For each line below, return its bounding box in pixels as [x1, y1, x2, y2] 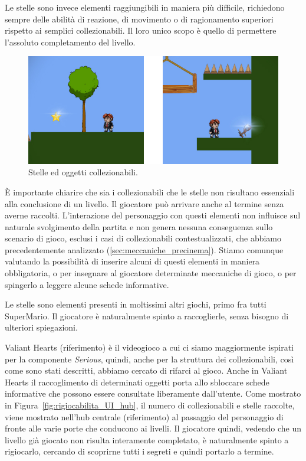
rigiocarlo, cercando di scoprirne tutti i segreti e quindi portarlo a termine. [5, 445, 274, 457]
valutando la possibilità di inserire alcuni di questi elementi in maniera [5, 255, 260, 267]
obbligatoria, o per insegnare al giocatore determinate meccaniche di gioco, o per [5, 267, 297, 279]
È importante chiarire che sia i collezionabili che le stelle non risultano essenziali [5, 185, 295, 198]
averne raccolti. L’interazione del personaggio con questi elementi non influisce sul [5, 209, 301, 221]
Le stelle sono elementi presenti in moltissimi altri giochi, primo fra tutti [5, 298, 266, 310]
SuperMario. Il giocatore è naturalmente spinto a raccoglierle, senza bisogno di [5, 309, 289, 322]
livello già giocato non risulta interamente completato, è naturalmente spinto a [5, 433, 289, 446]
